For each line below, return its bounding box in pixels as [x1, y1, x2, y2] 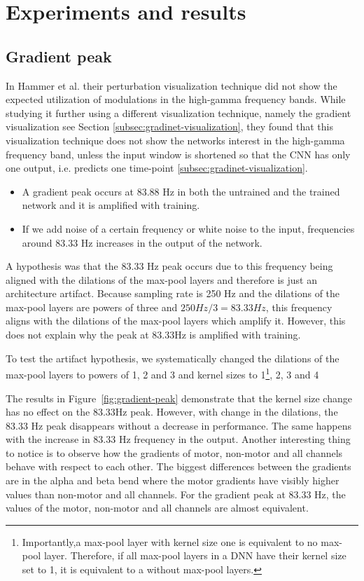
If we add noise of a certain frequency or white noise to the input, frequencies [22, 221, 355, 235]
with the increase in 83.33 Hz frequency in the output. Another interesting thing [6, 432, 351, 446]
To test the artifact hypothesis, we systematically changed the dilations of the [6, 350, 339, 365]
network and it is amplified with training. [22, 198, 200, 212]
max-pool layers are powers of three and [6, 299, 178, 314]
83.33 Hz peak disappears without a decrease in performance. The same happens [6, 418, 352, 432]
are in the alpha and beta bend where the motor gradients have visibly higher [6, 473, 339, 488]
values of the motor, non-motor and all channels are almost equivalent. [6, 500, 309, 515]
